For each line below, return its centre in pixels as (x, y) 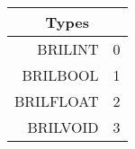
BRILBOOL (60, 75)
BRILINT (68, 49)
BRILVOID (63, 127)
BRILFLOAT (57, 101)
